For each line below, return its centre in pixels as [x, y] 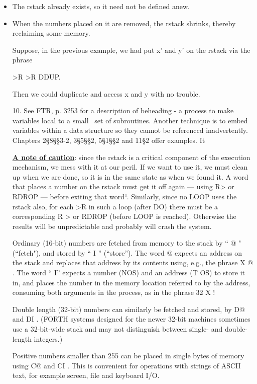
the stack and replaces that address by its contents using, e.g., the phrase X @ [133, 262]
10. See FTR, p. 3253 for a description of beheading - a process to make [123, 110]
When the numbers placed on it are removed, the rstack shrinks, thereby [124, 23]
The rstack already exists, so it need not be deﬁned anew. [101, 6]
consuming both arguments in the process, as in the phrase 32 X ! [114, 292]
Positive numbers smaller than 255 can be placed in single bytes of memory [128, 356]
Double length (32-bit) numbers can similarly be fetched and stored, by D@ [128, 309]
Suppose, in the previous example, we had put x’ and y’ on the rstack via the [131, 50]
